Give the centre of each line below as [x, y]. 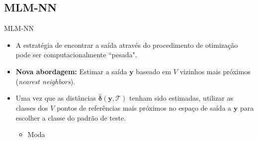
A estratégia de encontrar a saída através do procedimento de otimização [127, 45]
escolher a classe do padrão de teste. [71, 117]
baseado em [154, 71]
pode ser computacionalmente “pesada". [76, 55]
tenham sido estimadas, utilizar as [181, 98]
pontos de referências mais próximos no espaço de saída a [144, 107]
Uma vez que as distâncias [56, 98]
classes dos [32, 107]
